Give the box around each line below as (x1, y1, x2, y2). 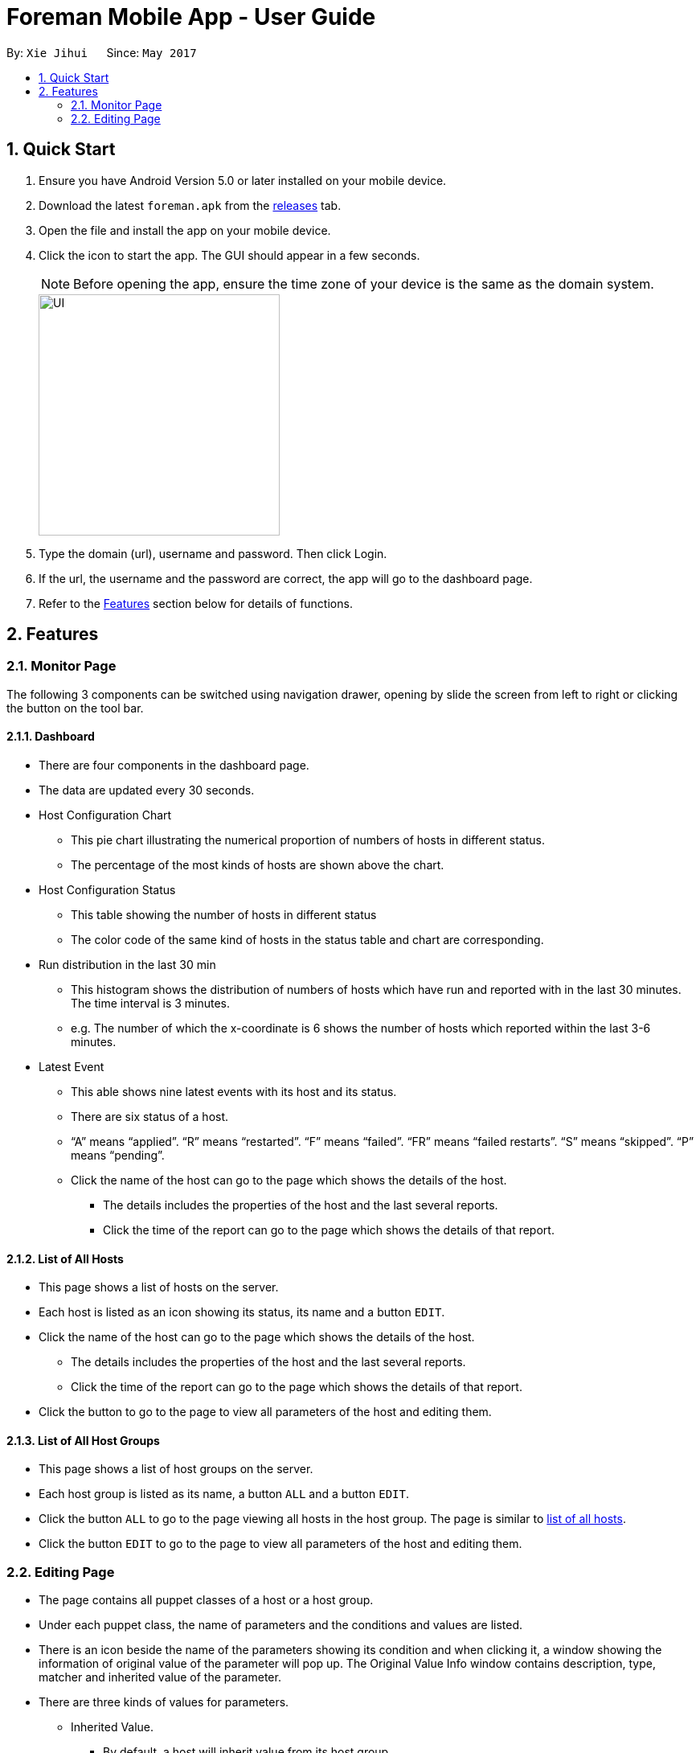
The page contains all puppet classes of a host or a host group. (39, 1593, 374, 1607)
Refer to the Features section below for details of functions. (39, 596, 353, 610)
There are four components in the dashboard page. (39, 758, 309, 773)
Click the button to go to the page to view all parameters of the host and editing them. (39, 1405, 492, 1419)
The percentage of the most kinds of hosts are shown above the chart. (71, 858, 444, 872)
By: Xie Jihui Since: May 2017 (6, 45, 197, 60)
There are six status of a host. (71, 1110, 229, 1124)
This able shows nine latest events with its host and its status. (71, 1085, 397, 1099)
